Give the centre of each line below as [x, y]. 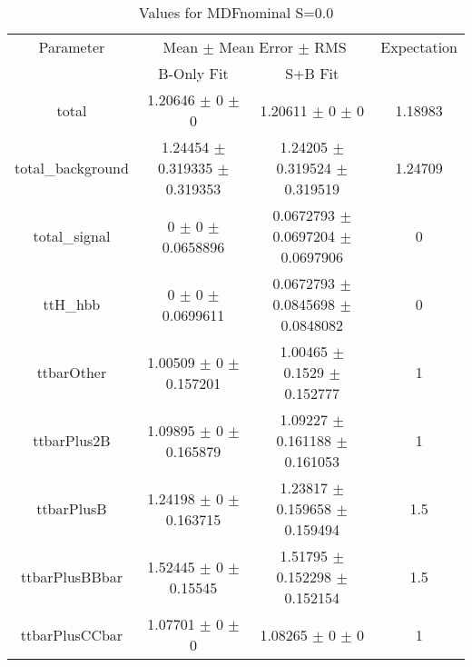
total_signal [72, 236]
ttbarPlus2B [72, 440]
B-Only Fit [193, 73]
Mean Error [256, 47]
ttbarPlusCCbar [72, 634]
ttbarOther [72, 372]
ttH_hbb [72, 304]
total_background [72, 168]
